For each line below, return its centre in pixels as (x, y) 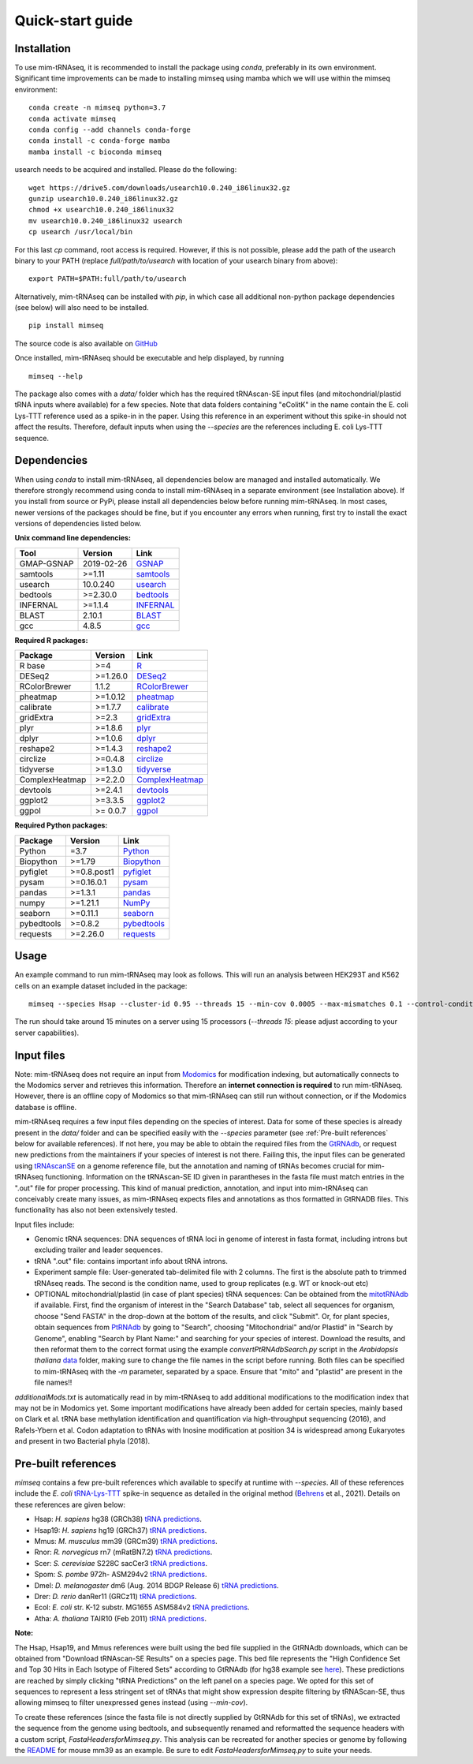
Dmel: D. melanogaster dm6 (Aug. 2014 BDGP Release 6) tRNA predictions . (156, 1585)
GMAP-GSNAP (47, 563)
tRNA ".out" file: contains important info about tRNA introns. (131, 1261)
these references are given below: (70, 1504)
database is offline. (46, 1107)
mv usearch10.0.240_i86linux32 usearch (106, 220)
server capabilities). (47, 1033)
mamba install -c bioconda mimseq (95, 151)
